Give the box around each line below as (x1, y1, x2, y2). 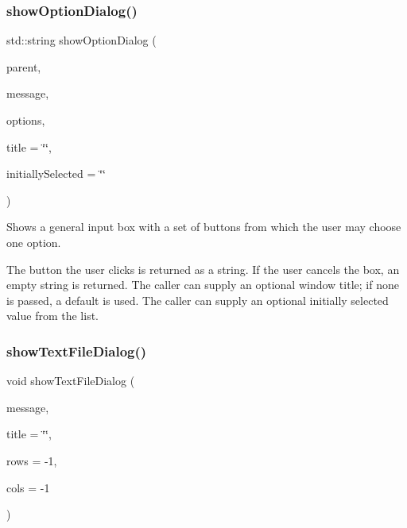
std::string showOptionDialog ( (6, 32, 157, 48)
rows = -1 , (6, 452, 57, 468)
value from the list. (6, 307, 99, 324)
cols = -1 (6, 479, 50, 495)
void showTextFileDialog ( (6, 372, 135, 389)
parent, (6, 58, 41, 75)
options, (6, 112, 45, 128)
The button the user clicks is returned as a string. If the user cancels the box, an (6, 260, 400, 277)
